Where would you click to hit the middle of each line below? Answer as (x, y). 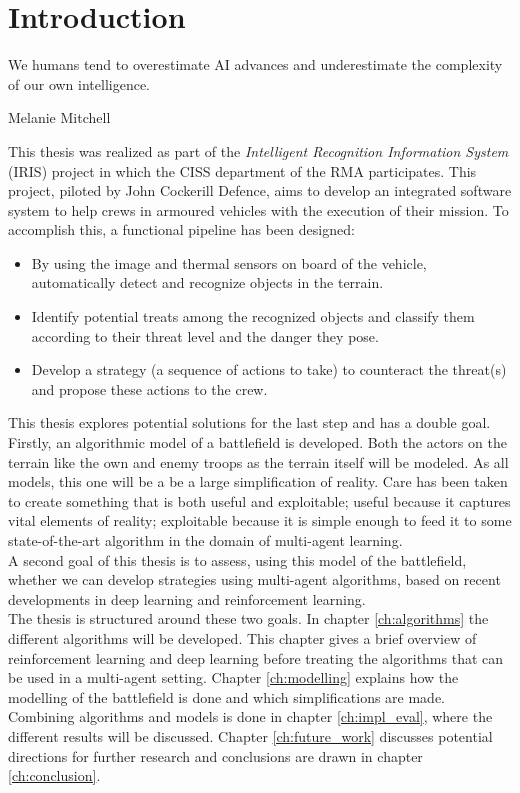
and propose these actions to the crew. (149, 388)
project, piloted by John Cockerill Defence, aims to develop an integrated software (260, 190)
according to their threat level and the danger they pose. (205, 335)
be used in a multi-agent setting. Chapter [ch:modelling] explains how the (233, 677)
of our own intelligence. (79, 83)
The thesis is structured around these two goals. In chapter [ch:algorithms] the (248, 618)
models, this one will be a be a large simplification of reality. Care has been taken (258, 481)
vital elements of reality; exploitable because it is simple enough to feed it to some (260, 520)
